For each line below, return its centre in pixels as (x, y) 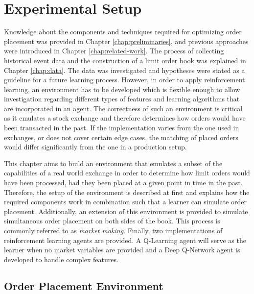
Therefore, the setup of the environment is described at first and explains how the (127, 192)
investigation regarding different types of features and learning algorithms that (122, 99)
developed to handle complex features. (61, 259)
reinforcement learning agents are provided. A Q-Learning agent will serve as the (125, 240)
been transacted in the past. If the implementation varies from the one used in (122, 128)
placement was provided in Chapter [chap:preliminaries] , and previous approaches (126, 41)
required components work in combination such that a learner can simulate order (125, 202)
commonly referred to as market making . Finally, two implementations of (113, 230)
